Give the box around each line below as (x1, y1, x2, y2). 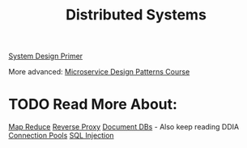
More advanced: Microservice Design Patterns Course (8, 67, 190, 77)
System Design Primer (8, 51, 83, 61)
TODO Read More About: (8, 95, 178, 114)
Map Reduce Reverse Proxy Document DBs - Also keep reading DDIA (8, 122, 240, 132)
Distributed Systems (66, 6, 207, 24)
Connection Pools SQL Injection (8, 131, 115, 141)
